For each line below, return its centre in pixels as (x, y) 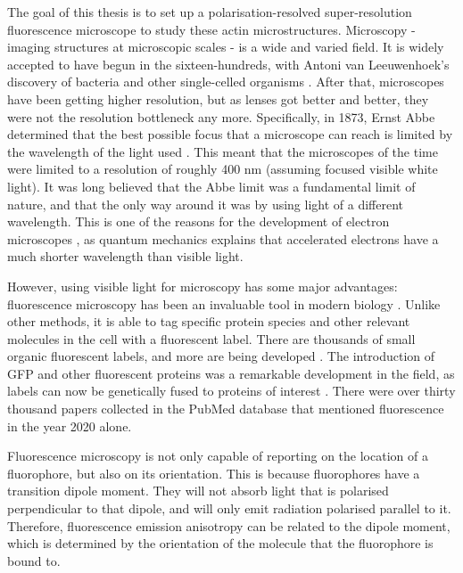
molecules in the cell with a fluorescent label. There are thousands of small (211, 338)
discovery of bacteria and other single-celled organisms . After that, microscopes (226, 82)
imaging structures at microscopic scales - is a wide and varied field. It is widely (226, 47)
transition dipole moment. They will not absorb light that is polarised (198, 491)
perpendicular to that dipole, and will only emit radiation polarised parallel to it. (229, 508)
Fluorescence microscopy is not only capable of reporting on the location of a (218, 456)
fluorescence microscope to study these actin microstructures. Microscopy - (211, 29)
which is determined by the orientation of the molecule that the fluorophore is (220, 543)
